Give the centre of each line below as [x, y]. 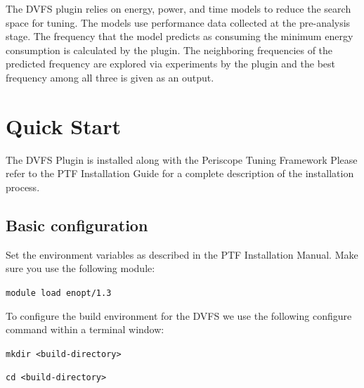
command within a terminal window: [85, 329]
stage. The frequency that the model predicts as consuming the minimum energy [180, 36]
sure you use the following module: [80, 268]
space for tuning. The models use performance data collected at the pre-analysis [178, 22]
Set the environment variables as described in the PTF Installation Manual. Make [182, 254]
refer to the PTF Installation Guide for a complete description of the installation [180, 173]
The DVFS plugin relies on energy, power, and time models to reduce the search [178, 8]
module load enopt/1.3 [59, 293]
